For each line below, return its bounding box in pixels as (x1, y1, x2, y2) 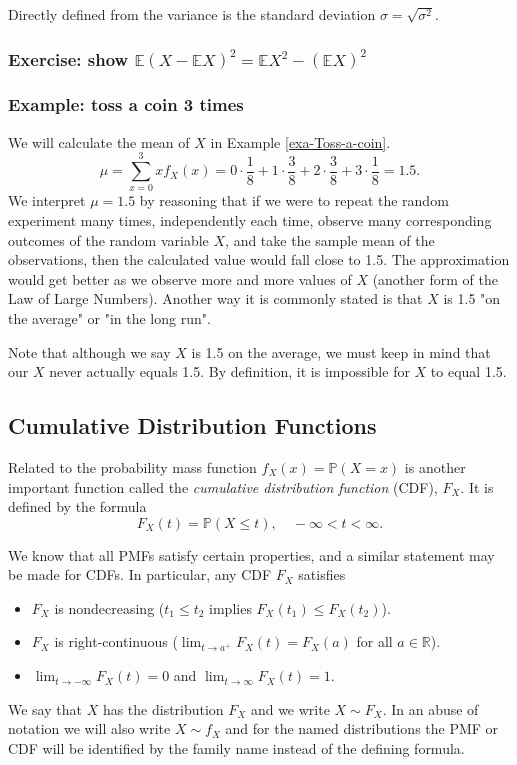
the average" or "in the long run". (8, 307, 211, 328)
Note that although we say (8, 341, 171, 362)
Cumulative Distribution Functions (8, 410, 377, 441)
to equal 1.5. (430, 361, 507, 382)
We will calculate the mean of (8, 131, 190, 152)
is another (404, 456, 466, 477)
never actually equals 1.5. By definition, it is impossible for (49, 361, 410, 382)
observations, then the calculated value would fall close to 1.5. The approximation (8, 249, 510, 270)
